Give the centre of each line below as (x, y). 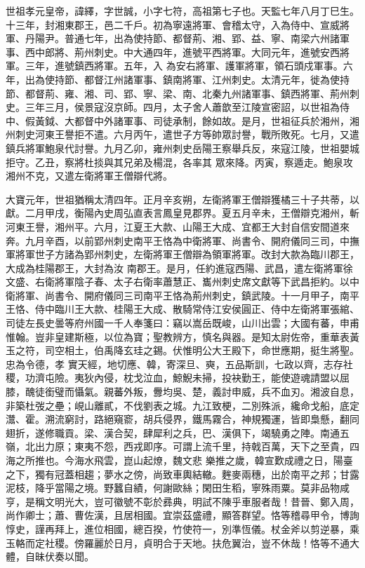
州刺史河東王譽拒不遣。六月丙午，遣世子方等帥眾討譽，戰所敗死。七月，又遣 (182, 134)
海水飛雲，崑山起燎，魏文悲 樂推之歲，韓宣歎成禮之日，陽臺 (213, 460)
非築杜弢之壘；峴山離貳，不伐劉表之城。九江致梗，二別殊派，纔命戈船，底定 (182, 405)
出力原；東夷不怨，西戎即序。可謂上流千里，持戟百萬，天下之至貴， (192, 446)
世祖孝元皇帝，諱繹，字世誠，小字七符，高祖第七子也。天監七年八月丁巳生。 (182, 11)
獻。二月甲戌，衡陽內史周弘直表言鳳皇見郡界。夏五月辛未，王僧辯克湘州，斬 (182, 213)
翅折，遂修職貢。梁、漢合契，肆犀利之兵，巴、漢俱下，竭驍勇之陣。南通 (173, 432)
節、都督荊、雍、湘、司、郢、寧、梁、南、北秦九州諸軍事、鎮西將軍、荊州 (178, 93)
